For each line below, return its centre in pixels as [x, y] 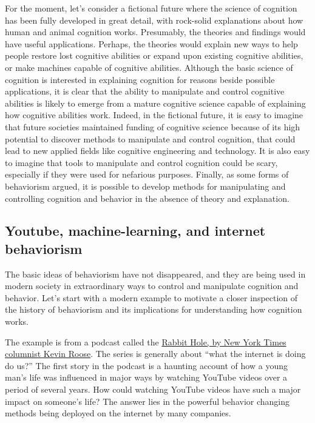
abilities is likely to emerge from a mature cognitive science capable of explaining [155, 103]
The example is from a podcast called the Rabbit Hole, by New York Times [146, 341]
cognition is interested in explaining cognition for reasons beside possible [140, 79]
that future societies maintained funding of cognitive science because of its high [153, 126]
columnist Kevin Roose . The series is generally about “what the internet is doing [155, 354]
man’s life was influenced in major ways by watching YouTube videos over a [146, 377]
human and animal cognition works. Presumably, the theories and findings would [155, 32]
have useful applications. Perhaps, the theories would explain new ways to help [151, 43]
